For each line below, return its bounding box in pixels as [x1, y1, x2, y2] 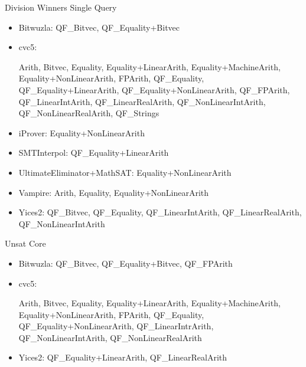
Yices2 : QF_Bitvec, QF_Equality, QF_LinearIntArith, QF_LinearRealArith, [18, 206, 302, 218]
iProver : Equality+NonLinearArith [18, 126, 145, 139]
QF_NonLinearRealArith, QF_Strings [18, 107, 159, 119]
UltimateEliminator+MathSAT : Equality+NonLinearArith [18, 166, 232, 178]
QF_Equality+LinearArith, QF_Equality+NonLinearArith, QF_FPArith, [18, 83, 290, 96]
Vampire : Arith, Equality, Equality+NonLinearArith [18, 186, 209, 198]
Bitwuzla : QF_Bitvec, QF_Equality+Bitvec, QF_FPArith [18, 257, 233, 269]
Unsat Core [5, 237, 46, 250]
